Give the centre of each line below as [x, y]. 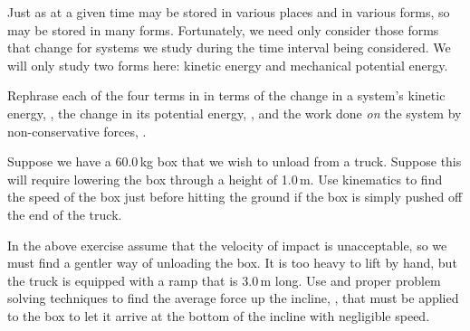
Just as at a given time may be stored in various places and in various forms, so [229, 12]
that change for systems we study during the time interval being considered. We [229, 47]
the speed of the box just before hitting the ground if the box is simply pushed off [235, 197]
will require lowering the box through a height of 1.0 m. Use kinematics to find [225, 179]
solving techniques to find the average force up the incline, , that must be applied [233, 298]
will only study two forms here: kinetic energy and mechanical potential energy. [228, 65]
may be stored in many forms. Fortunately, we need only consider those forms [223, 29]
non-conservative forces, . [77, 131]
